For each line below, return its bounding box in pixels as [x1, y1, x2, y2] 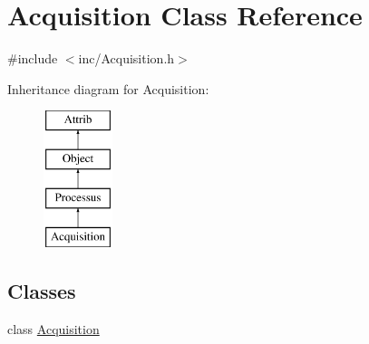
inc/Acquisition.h [78, 49, 175, 68]
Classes [7, 277, 76, 305]
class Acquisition [7, 320, 100, 339]
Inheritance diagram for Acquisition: [7, 79, 209, 98]
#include [7, 49, 58, 68]
